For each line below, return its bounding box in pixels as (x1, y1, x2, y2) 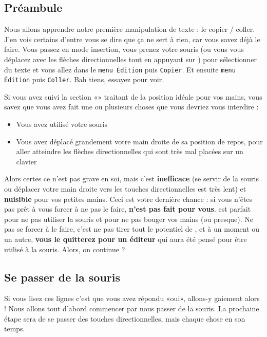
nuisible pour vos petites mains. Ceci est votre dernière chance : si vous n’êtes (4, 193, 253, 204)
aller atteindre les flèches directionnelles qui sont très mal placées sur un (16, 146, 243, 157)
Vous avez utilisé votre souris (16, 119, 108, 129)
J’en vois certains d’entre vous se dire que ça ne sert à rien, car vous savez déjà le (4, 33, 260, 44)
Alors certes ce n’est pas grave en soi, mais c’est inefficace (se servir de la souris (4, 173, 259, 184)
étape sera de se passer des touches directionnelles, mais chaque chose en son (4, 313, 245, 324)
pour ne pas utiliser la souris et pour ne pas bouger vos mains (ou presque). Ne (4, 213, 254, 224)
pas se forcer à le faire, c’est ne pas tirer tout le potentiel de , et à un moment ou (4, 223, 260, 234)
